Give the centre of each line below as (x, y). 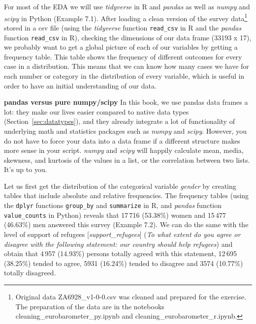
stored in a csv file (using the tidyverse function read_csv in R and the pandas (123, 27)
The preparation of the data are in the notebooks (90, 306)
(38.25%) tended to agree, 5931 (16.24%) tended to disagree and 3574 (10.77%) (124, 263)
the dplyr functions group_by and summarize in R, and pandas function (113, 205)
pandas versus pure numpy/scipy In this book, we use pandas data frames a (126, 102)
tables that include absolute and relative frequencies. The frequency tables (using (127, 195)
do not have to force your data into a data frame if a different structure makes (122, 140)
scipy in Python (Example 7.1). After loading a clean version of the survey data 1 (126, 17)
